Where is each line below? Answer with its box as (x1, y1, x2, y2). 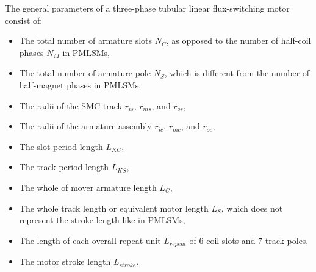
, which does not (221, 201, 283, 214)
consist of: (5, 13, 43, 26)
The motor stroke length (19, 255, 111, 268)
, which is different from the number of (164, 66, 310, 79)
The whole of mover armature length (19, 181, 157, 193)
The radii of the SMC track (19, 99, 122, 112)
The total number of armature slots (19, 34, 153, 47)
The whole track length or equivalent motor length (19, 201, 209, 214)
